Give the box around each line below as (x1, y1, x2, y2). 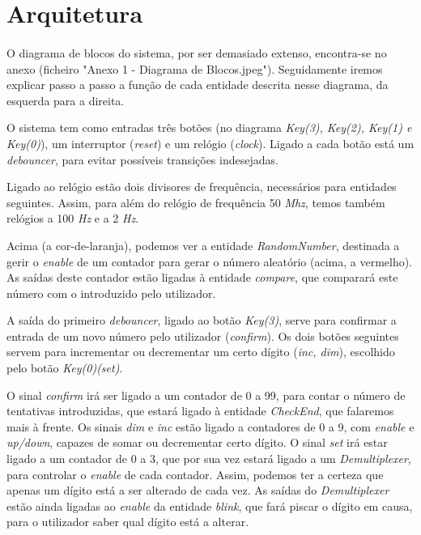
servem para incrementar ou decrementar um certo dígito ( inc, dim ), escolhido (6, 343, 395, 360)
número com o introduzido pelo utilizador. (6, 284, 216, 301)
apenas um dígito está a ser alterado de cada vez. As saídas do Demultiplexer (6, 482, 389, 499)
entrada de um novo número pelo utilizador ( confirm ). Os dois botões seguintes (6, 327, 399, 344)
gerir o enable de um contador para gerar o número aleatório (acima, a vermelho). (6, 253, 413, 270)
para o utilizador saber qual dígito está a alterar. (6, 513, 249, 530)
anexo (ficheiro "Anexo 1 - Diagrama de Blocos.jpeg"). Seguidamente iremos (6, 60, 383, 77)
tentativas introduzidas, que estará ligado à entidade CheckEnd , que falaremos (6, 402, 394, 419)
